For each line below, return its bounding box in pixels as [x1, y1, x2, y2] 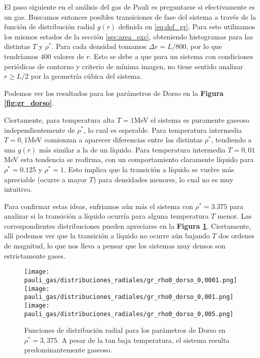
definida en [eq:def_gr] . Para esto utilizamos [118, 21, 255, 32]
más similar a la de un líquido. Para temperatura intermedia [39, 144, 226, 155]
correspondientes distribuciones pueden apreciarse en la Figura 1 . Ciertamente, [4, 220, 251, 231]
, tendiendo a [211, 134, 252, 145]
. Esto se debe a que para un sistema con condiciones [89, 50, 253, 61]
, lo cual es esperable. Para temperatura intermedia [84, 124, 242, 135]
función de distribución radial [4, 21, 95, 32]
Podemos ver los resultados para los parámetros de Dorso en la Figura [4, 87, 224, 98]
